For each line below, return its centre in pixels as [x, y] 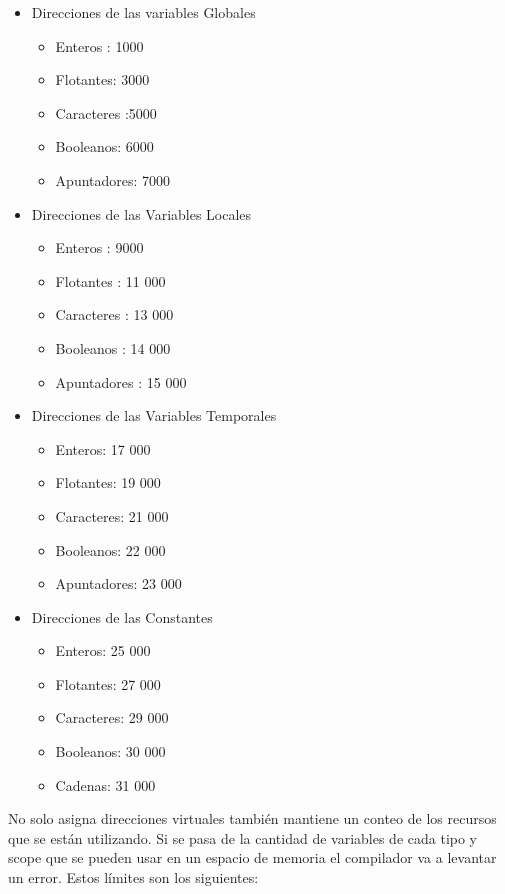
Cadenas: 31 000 [105, 784]
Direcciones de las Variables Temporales [154, 415]
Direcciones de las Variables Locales [141, 213]
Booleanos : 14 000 [113, 347]
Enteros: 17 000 [103, 448]
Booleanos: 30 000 [110, 751]
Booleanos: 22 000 [110, 549]
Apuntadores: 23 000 [118, 583]
